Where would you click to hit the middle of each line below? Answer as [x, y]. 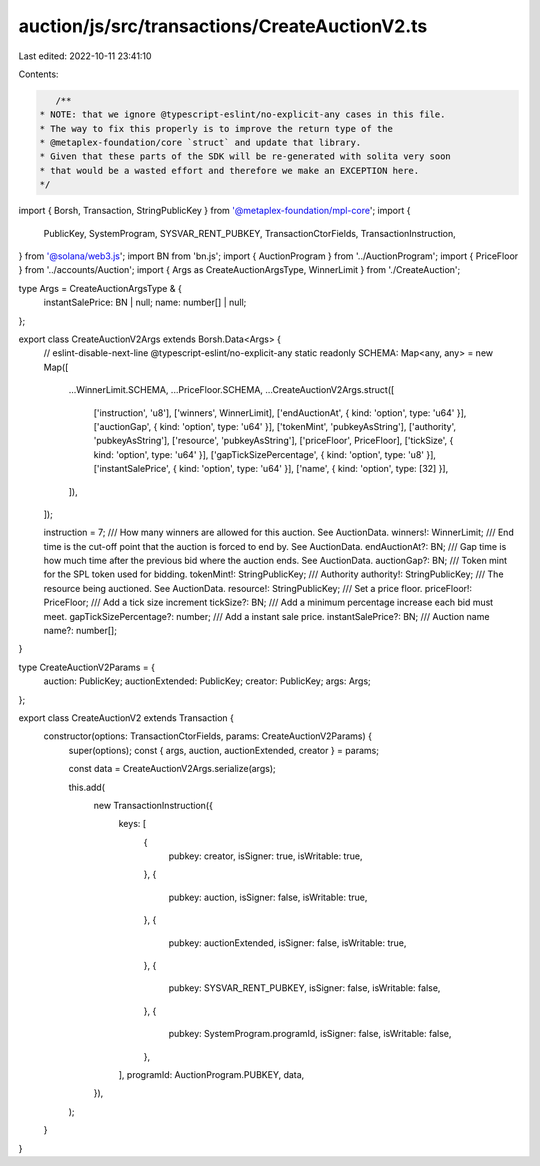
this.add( [86, 787]
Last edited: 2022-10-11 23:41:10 [85, 56]
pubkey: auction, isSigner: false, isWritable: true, [268, 897]
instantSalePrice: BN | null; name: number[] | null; [145, 302]
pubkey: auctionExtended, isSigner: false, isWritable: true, [287, 942]
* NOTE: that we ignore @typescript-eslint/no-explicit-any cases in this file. [242, 114]
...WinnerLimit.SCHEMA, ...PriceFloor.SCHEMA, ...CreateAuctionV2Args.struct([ [231, 390]
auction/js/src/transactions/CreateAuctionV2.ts [223, 26]
